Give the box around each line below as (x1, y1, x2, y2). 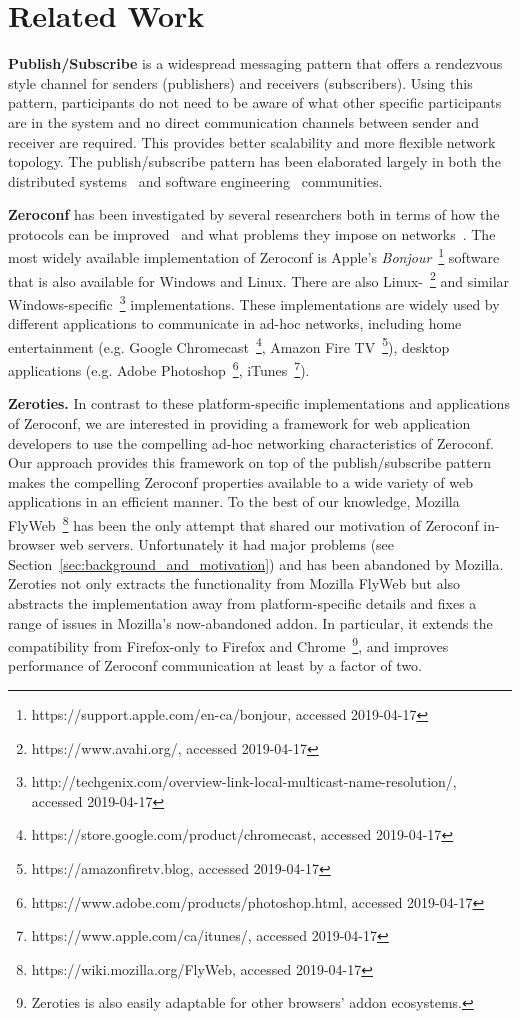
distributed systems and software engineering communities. (8, 170, 383, 191)
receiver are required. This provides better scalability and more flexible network (8, 131, 496, 152)
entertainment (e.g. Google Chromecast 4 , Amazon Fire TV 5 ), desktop (8, 333, 450, 357)
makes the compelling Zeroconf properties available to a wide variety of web (8, 471, 473, 492)
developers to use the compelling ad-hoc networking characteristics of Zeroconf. (8, 432, 494, 453)
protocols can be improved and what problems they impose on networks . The (8, 223, 496, 244)
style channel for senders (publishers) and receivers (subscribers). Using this (8, 72, 473, 93)
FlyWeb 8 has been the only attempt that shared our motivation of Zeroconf (8, 511, 479, 535)
